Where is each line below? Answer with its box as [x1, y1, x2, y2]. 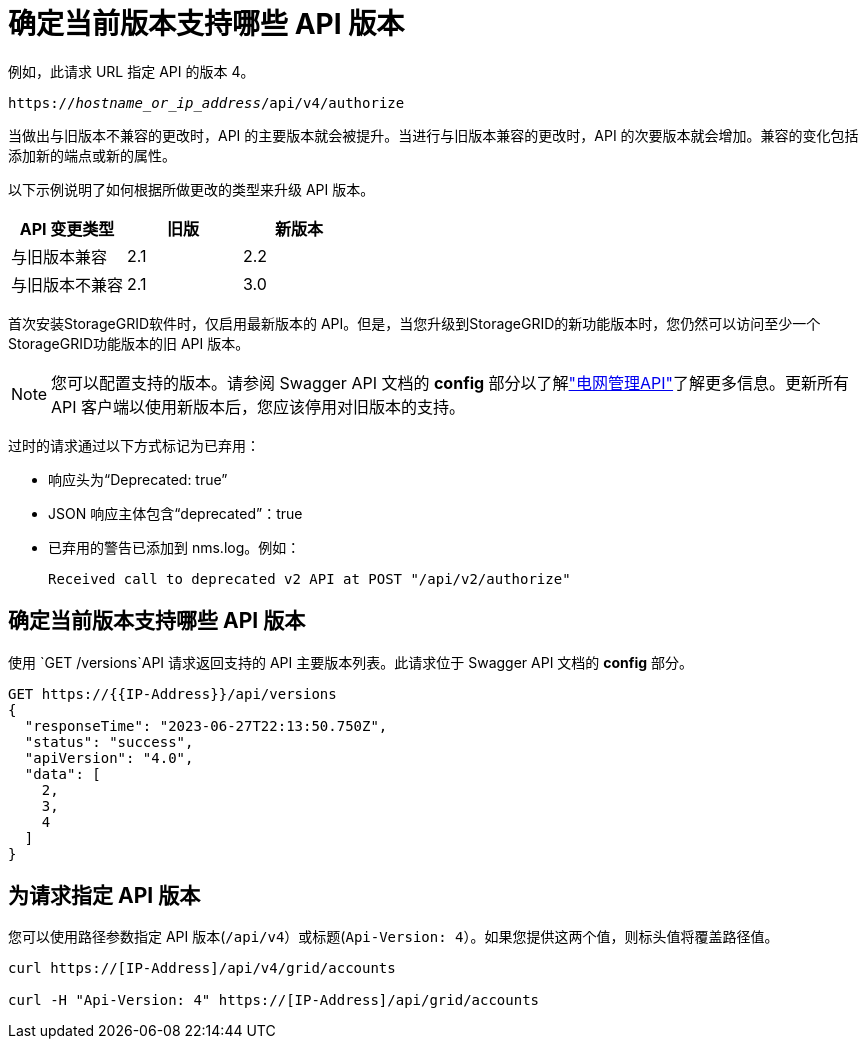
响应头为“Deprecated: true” [48, 470, 228, 488]
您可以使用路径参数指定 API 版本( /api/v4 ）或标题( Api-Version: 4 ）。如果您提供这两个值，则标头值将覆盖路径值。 [8, 928, 779, 946]
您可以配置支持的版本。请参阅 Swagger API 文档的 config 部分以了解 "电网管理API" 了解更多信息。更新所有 [51, 372, 850, 393]
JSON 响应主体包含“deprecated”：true [48, 504, 303, 522]
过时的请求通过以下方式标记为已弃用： [8, 436, 260, 454]
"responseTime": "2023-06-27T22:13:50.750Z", [24, 717, 388, 734]
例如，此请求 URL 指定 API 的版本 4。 [8, 62, 255, 80]
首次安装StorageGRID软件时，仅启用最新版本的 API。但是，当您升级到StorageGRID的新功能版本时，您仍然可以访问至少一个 [8, 314, 821, 332]
